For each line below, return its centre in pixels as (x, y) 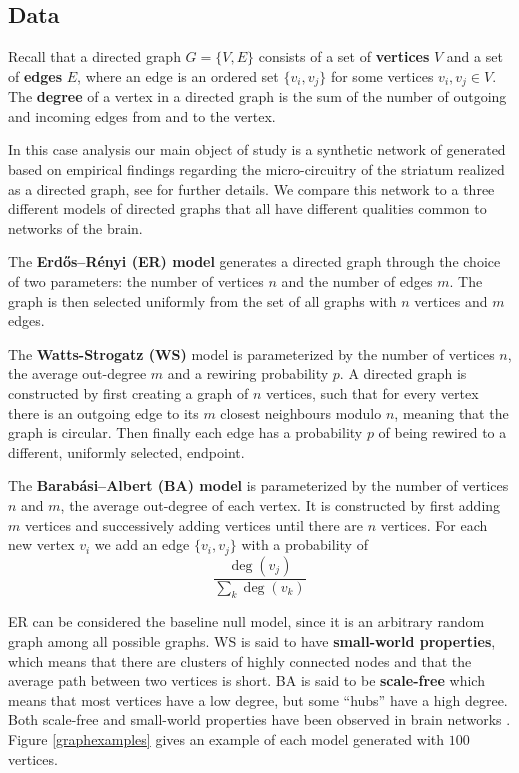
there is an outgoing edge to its (103, 412)
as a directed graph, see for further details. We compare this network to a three (251, 188)
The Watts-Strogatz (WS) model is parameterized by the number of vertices (251, 353)
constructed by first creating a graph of (128, 392)
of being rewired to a (442, 432)
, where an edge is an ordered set (178, 75)
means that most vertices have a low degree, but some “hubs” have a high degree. (258, 699)
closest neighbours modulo (301, 412)
